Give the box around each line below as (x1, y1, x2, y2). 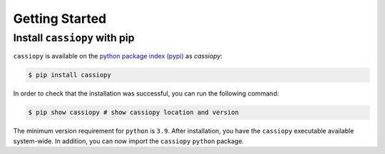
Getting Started (13, 11, 107, 26)
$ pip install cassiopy (28, 71, 112, 79)
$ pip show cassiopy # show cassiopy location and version (28, 108, 239, 117)
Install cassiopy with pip (13, 31, 135, 44)
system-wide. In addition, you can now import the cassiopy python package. (13, 136, 245, 145)
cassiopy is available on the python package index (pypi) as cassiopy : (13, 52, 222, 61)
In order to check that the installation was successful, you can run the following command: (13, 89, 279, 98)
